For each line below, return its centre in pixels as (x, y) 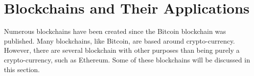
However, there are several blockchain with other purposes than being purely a (122, 50)
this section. (22, 69)
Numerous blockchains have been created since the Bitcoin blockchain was (115, 31)
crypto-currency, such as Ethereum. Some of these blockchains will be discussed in (127, 59)
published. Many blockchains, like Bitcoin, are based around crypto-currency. (120, 40)
